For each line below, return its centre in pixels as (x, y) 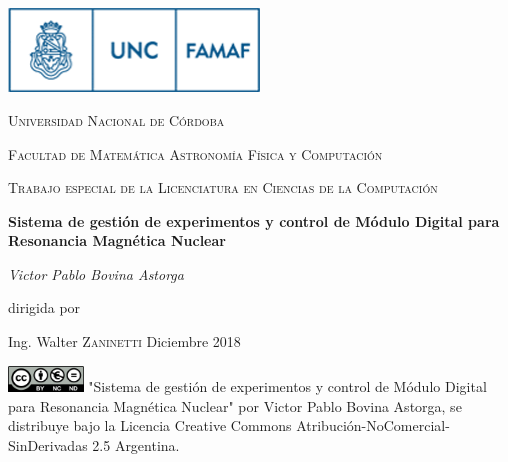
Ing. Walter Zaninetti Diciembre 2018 (124, 341)
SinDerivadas (48, 444)
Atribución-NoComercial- (373, 425)
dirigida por (44, 307)
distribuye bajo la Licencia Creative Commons (150, 425)
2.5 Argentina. (136, 444)
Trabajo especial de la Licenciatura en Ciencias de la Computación (223, 187)
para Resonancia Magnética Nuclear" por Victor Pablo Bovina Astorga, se (235, 405)
